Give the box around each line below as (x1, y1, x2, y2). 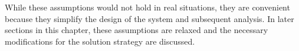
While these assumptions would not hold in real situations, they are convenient (5, 1, 290, 13)
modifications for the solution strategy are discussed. (5, 35, 195, 47)
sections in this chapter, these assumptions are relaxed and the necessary (5, 24, 268, 36)
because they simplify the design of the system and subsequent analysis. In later (5, 12, 294, 24)
